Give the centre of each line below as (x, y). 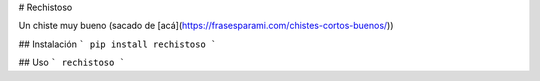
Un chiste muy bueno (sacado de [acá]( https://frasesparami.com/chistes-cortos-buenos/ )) (206, 26)
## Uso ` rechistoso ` (71, 62)
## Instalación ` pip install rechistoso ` (117, 44)
